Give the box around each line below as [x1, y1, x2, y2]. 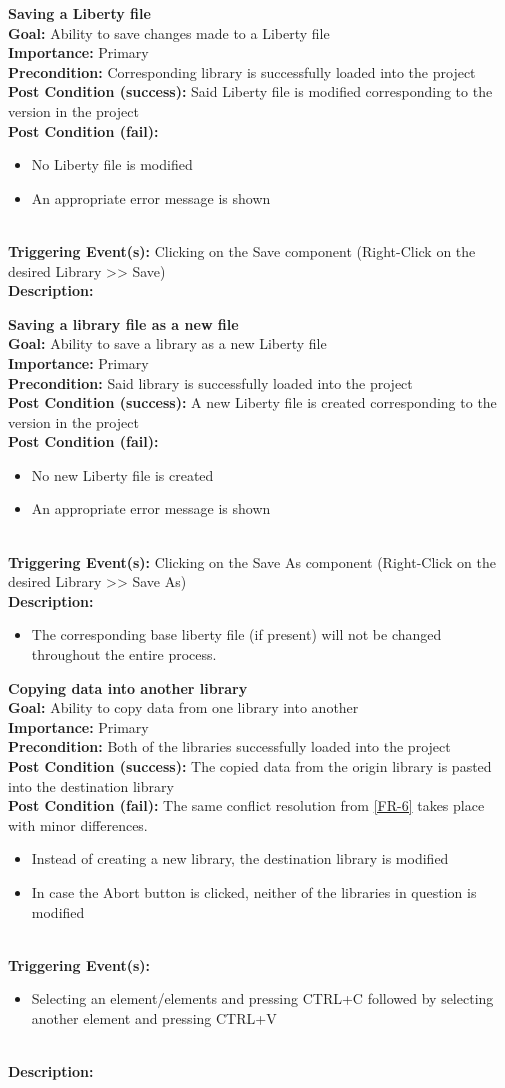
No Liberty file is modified [31, 154, 193, 175]
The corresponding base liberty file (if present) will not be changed [31, 624, 442, 645]
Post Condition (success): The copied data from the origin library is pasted [8, 756, 492, 776]
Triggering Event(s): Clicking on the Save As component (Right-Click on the [8, 551, 496, 572]
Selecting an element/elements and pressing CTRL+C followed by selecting [31, 988, 494, 1009]
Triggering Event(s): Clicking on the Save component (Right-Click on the [8, 240, 476, 261]
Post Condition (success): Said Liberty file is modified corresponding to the [8, 81, 493, 102]
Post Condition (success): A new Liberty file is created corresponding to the [8, 392, 497, 413]
